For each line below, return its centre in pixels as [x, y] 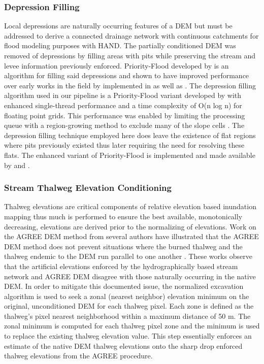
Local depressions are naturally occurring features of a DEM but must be [118, 26]
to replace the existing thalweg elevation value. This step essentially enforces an [128, 336]
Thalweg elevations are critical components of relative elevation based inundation [130, 206]
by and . [17, 165]
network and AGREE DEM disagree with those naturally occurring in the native [130, 276]
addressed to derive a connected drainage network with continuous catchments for [131, 35]
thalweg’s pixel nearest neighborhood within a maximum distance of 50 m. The [127, 316]
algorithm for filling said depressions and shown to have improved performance [127, 75]
